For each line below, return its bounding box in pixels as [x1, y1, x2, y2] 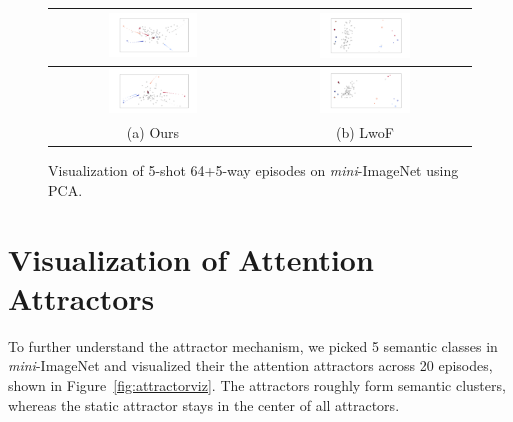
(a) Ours [126, 122, 180, 143]
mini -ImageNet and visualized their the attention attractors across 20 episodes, [8, 355, 493, 376]
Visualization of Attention [8, 238, 374, 279]
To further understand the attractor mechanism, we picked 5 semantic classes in [8, 335, 498, 356]
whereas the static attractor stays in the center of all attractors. [8, 394, 400, 415]
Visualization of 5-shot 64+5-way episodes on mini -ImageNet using [48, 160, 459, 181]
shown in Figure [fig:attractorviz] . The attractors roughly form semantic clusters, [8, 374, 506, 395]
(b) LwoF [335, 122, 394, 143]
